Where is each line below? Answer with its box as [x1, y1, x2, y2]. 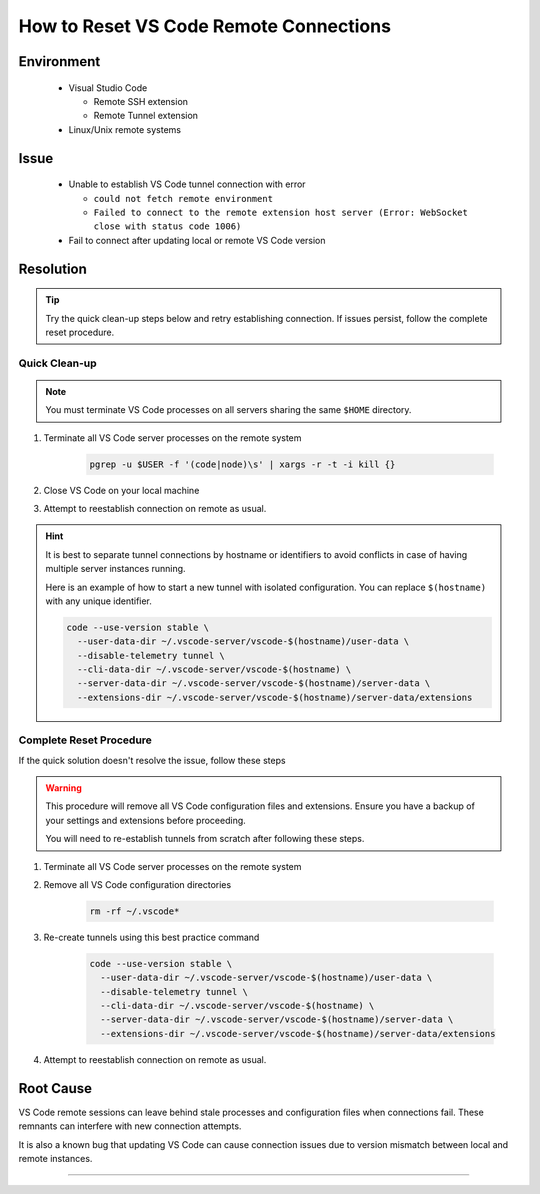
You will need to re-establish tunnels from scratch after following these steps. [45, 833, 365, 845]
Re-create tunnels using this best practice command [43, 931, 260, 943]
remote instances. [18, 1152, 93, 1164]
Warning [45, 782, 82, 794]
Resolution [18, 260, 87, 277]
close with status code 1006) [93, 221, 242, 232]
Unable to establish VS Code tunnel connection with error [68, 178, 306, 190]
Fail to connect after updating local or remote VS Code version [68, 234, 326, 246]
